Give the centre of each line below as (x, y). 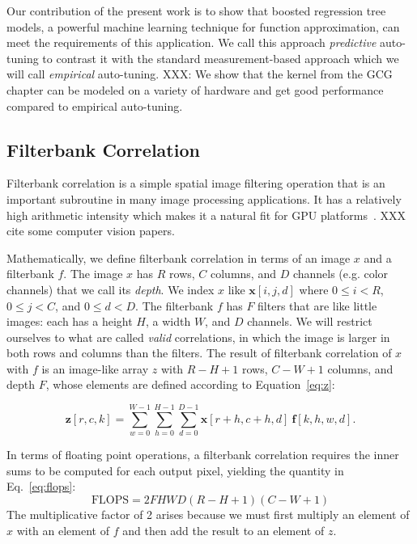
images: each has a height (70, 321)
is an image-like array (95, 368)
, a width (168, 321)
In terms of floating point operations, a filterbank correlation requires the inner (203, 455)
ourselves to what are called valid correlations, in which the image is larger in (198, 337)
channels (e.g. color (340, 274)
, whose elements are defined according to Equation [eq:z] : (190, 384)
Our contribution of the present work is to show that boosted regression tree (196, 11)
